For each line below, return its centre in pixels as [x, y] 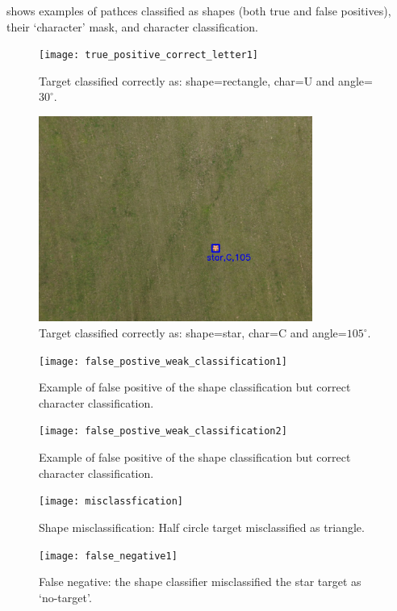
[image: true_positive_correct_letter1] [149, 55]
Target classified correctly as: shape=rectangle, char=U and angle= [206, 80]
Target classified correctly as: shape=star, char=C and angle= [193, 333]
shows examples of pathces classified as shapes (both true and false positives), [199, 10]
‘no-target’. [65, 597]
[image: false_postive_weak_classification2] [163, 431]
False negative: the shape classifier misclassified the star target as [200, 582]
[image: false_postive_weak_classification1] [163, 361]
